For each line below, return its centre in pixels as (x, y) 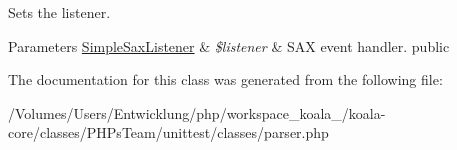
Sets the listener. (59, 12)
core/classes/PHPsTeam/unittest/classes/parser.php (168, 132)
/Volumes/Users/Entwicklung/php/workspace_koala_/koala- (197, 112)
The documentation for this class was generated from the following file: (225, 79)
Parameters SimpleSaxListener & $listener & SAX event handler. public (229, 45)
